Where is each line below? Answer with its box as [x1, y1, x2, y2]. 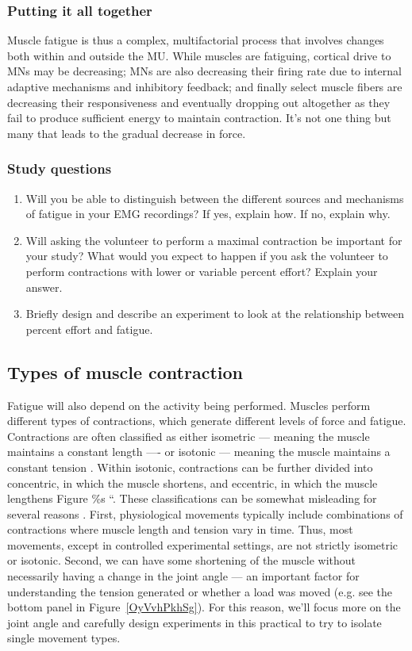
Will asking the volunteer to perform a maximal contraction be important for [25, 232, 402, 248]
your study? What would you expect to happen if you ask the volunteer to [25, 247, 388, 264]
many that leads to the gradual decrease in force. [7, 124, 246, 141]
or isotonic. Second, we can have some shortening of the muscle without [7, 552, 356, 569]
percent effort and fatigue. [25, 320, 153, 337]
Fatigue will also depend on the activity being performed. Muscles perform [7, 396, 371, 413]
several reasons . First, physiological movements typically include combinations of [7, 505, 403, 522]
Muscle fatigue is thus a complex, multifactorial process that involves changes [7, 32, 384, 48]
